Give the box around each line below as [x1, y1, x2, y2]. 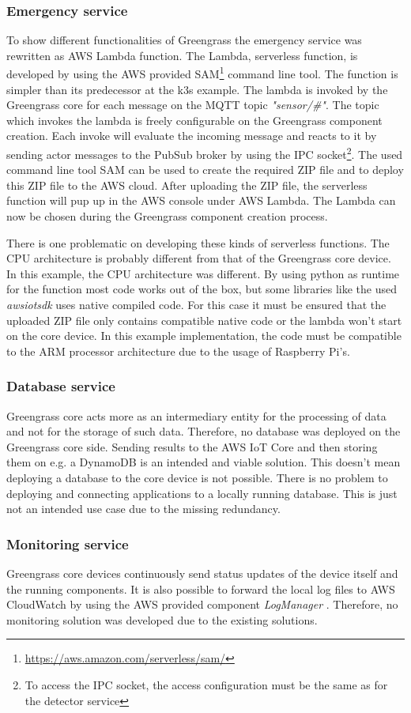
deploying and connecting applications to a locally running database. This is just [6, 485, 398, 501]
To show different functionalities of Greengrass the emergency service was [6, 32, 362, 48]
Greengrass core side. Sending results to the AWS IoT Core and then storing [6, 438, 378, 455]
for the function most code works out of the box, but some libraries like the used [6, 281, 398, 297]
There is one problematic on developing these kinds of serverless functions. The [6, 234, 390, 251]
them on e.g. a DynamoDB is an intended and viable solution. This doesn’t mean [6, 454, 401, 470]
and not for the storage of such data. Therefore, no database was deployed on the [6, 423, 401, 439]
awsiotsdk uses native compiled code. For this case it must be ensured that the [6, 296, 386, 313]
